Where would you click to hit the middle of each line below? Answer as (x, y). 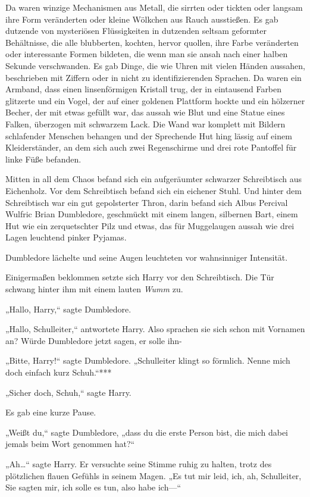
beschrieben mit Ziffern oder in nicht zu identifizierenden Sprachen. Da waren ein (154, 77)
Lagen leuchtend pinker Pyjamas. (66, 237)
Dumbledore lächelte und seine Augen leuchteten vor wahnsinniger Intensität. (147, 257)
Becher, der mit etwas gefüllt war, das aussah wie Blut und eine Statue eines (145, 112)
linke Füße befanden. (43, 159)
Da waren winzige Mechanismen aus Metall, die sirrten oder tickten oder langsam (154, 7)
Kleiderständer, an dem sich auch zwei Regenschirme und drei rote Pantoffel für (151, 147)
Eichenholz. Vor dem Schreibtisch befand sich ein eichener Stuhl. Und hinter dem (154, 190)
